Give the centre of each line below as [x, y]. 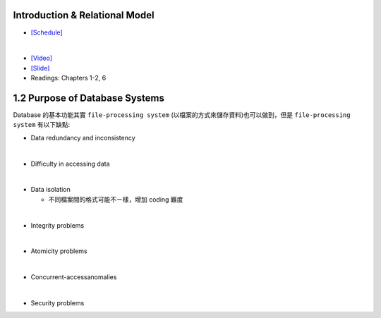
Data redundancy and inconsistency [83, 137]
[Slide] [40, 68]
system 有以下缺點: [42, 125]
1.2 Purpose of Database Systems [89, 98]
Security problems [58, 302]
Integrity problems [58, 225]
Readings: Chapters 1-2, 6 [68, 78]
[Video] [42, 58]
